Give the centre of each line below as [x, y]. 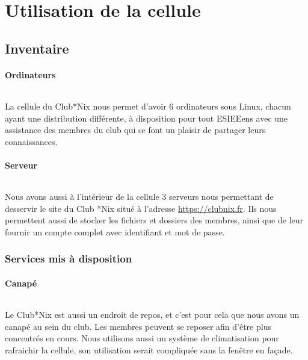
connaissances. [31, 141]
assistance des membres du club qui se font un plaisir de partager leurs [135, 130]
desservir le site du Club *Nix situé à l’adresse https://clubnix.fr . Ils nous [141, 208]
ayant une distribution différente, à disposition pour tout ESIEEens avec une [146, 118]
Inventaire [37, 48]
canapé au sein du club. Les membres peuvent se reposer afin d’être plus [138, 326]
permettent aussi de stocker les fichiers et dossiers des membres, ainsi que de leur [154, 220]
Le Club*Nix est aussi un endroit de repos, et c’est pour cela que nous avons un [152, 315]
